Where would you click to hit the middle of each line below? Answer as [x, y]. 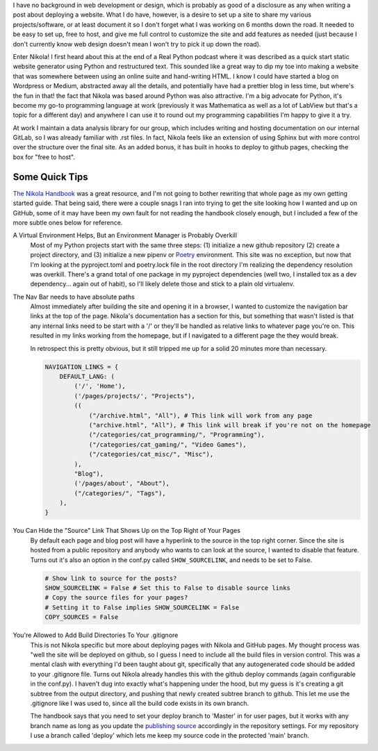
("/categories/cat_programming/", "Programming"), [177, 435]
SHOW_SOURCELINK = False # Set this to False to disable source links [168, 588]
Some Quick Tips [50, 177]
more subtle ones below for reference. [68, 222]
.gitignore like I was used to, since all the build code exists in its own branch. [140, 703]
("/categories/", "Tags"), [120, 493]
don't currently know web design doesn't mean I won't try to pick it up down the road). [137, 44]
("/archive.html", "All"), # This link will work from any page [200, 415]
